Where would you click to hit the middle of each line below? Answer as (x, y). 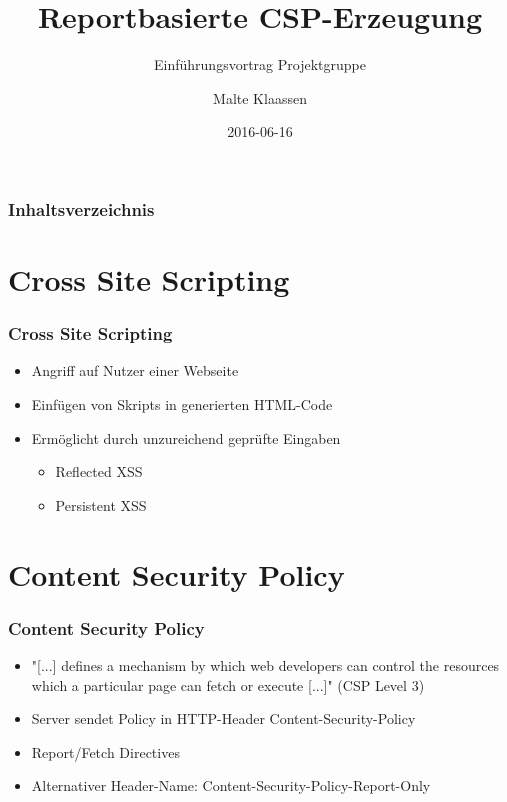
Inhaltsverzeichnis (81, 208)
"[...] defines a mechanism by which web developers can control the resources (265, 664)
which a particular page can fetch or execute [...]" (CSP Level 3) (228, 684)
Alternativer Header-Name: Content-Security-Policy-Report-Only (231, 785)
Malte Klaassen (260, 97)
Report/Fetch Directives (105, 751)
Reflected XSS (99, 471)
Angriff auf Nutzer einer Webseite (135, 370)
